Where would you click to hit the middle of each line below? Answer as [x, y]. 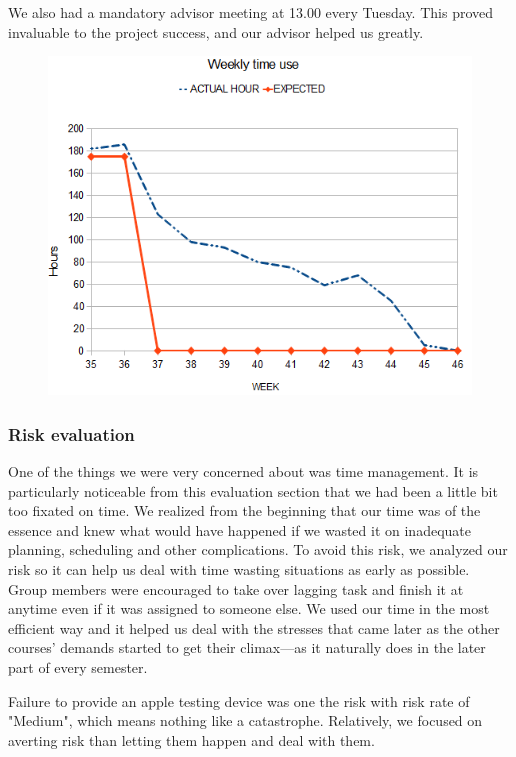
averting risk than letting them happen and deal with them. [191, 739]
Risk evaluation [71, 433]
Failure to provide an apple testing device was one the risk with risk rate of [239, 700]
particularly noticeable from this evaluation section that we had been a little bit [253, 490]
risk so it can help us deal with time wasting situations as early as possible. [239, 569]
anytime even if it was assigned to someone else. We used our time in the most [249, 608]
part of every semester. [78, 666]
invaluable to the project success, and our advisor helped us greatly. [216, 31]
